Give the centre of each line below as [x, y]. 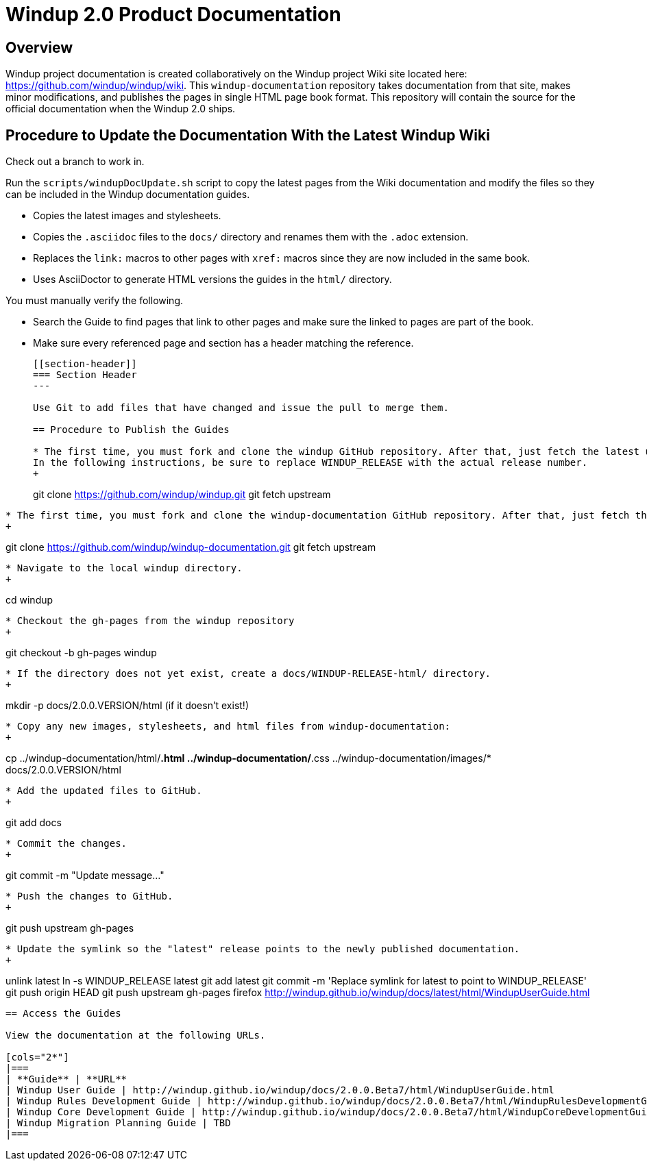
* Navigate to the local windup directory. [124, 568]
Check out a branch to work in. [75, 162]
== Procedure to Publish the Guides [131, 430]
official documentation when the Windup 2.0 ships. [121, 109]
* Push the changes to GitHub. [89, 896]
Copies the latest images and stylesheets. [127, 216]
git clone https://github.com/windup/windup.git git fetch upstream [182, 495]
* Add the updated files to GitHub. [104, 791]
